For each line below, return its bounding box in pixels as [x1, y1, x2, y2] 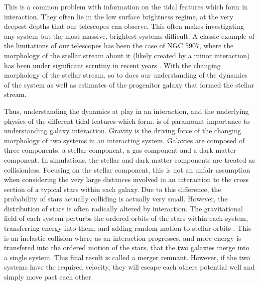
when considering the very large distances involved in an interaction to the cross [4, 174, 249, 185]
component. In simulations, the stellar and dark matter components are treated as [4, 154, 255, 165]
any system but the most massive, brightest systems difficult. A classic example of [4, 30, 255, 41]
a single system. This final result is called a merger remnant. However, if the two [4, 252, 250, 262]
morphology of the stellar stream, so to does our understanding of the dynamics [4, 70, 248, 80]
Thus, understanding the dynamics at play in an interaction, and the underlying [4, 105, 249, 116]
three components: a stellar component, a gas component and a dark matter [4, 145, 236, 155]
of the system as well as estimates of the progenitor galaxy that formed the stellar [4, 79, 254, 90]
